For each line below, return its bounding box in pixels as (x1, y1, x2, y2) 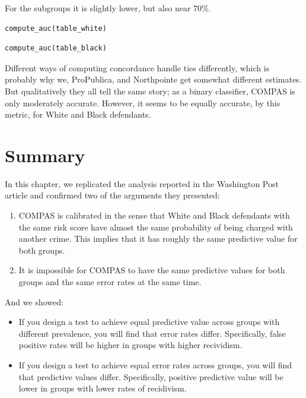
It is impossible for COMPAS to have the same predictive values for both (18, 264, 285, 276)
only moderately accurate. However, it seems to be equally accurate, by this (5, 96, 280, 109)
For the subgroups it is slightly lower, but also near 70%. (5, 2, 211, 14)
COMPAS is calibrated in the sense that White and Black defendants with (18, 209, 290, 222)
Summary (5, 143, 85, 167)
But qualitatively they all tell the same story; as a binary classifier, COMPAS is (5, 84, 295, 97)
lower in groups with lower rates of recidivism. (18, 382, 187, 394)
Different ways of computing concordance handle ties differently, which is (5, 61, 270, 74)
